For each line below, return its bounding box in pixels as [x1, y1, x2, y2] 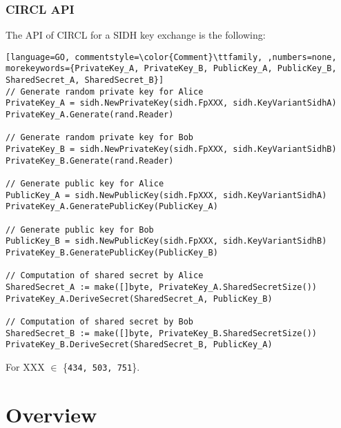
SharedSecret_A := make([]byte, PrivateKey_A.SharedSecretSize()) [6, 282, 318, 292]
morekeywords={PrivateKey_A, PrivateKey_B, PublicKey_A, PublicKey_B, [6, 64, 337, 74]
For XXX [6, 359, 45, 373]
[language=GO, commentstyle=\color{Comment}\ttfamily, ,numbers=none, [6, 52, 337, 62]
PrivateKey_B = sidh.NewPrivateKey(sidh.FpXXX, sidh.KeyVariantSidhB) [6, 144, 337, 155]
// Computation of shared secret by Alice [6, 271, 204, 281]
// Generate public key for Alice [6, 179, 164, 189]
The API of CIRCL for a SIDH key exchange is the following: [6, 28, 266, 42]
